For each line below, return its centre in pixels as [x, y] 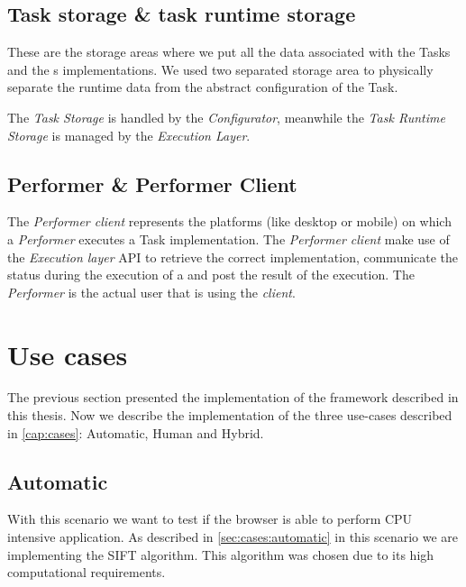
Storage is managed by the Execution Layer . [129, 135]
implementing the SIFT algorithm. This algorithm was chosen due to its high [221, 554]
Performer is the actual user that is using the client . [151, 292]
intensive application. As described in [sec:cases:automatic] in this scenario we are [233, 537]
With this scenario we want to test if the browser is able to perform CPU [210, 519]
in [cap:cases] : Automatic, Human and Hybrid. [136, 432]
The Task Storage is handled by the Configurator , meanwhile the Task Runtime [226, 117]
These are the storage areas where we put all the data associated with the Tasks [229, 52]
